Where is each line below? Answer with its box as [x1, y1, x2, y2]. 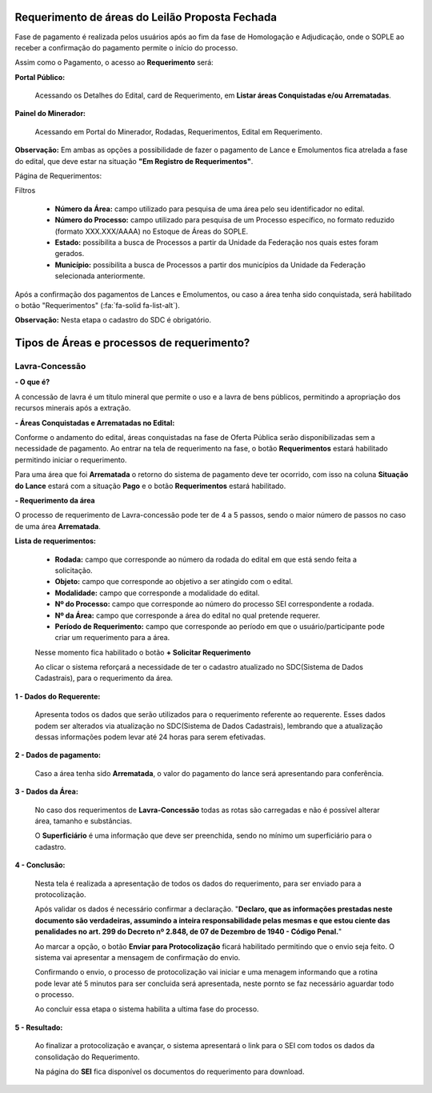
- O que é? [14, 377, 50, 387]
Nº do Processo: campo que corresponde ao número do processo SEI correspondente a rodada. [54, 599, 374, 609]
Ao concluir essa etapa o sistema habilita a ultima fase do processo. [34, 1004, 259, 1014]
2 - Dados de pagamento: [14, 751, 102, 760]
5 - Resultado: [14, 1023, 63, 1032]
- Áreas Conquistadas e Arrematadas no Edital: [14, 418, 175, 427]
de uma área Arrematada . [14, 521, 102, 531]
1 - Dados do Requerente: [14, 691, 101, 701]
